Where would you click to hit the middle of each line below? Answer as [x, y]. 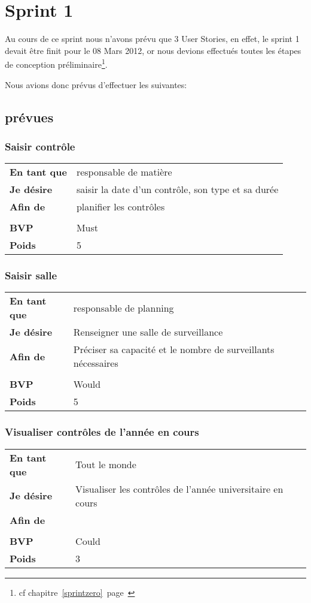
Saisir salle [31, 275]
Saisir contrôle [40, 146]
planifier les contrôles [121, 207]
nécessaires [96, 363]
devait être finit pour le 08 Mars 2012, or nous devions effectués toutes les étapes [153, 50]
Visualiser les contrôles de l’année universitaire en [179, 489]
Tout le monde [106, 465]
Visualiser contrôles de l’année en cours [102, 432]
